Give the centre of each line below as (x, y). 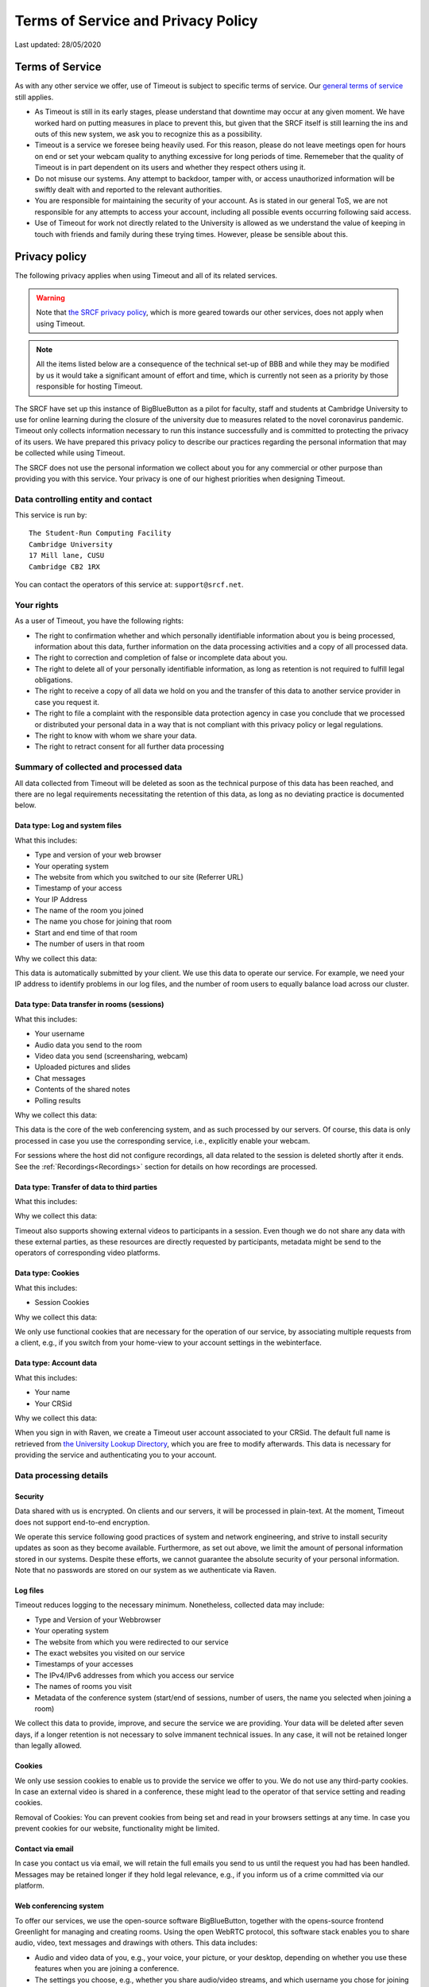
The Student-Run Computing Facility (100, 533)
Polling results (58, 1100)
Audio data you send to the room (88, 1044)
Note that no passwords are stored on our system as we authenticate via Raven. (146, 1571)
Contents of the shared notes (82, 1090)
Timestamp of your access (78, 888)
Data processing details (62, 1475)
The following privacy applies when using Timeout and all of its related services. (146, 276)
